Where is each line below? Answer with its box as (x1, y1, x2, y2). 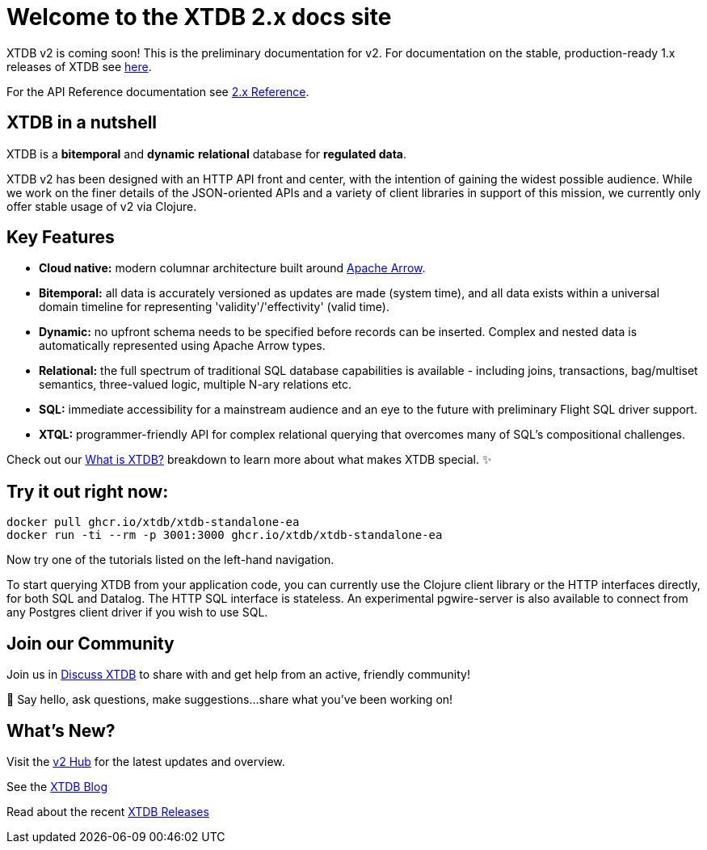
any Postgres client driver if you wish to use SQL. (6, 605, 268, 620)
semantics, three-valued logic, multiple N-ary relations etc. (39, 377, 352, 392)
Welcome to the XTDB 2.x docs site (6, 3, 392, 31)
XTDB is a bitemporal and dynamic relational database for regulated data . (6, 146, 407, 161)
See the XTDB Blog (6, 779, 107, 793)
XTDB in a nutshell (6, 112, 158, 133)
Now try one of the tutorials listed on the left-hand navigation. (6, 553, 335, 567)
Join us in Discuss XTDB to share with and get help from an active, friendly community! (6, 667, 470, 682)
